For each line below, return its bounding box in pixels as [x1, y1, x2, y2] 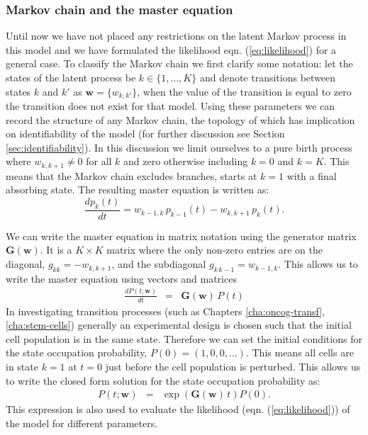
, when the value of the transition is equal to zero [137, 84, 352, 98]
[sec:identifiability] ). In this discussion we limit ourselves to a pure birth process [6, 140, 352, 154]
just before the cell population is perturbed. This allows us [105, 359, 361, 374]
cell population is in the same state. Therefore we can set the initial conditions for [6, 331, 362, 346]
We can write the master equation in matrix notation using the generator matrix [6, 228, 357, 243]
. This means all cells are [245, 345, 354, 360]
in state [6, 359, 38, 374]
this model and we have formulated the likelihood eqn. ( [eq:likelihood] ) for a [6, 42, 337, 57]
